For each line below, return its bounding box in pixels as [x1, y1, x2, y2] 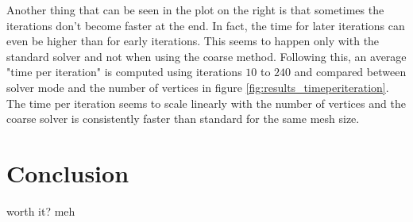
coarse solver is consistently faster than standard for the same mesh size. [6, 110, 360, 127]
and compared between [294, 63, 407, 80]
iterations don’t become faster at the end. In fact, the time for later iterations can [6, 17, 405, 33]
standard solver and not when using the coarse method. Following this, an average [6, 48, 407, 64]
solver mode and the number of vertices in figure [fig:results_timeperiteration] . [6, 78, 389, 95]
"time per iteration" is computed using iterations [6, 63, 242, 80]
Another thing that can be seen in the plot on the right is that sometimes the [6, 2, 384, 17]
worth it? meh [6, 202, 75, 219]
